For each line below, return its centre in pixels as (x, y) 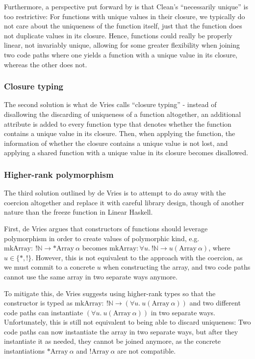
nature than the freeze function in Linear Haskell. (78, 212)
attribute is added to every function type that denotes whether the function (118, 124)
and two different (215, 303)
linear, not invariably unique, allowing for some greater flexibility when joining (122, 45)
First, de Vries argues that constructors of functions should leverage (106, 228)
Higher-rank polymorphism (59, 174)
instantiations (25, 351)
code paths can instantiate (44, 312)
